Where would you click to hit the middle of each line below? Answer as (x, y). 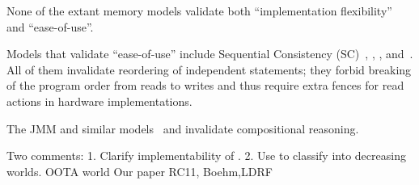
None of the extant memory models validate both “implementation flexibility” (199, 11)
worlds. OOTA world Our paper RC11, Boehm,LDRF (140, 171)
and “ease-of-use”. (50, 26)
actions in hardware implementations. (99, 101)
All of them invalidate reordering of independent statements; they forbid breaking (209, 69)
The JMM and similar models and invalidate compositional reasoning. (183, 128)
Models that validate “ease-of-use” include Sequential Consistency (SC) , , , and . (210, 54)
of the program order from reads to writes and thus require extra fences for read (205, 85)
